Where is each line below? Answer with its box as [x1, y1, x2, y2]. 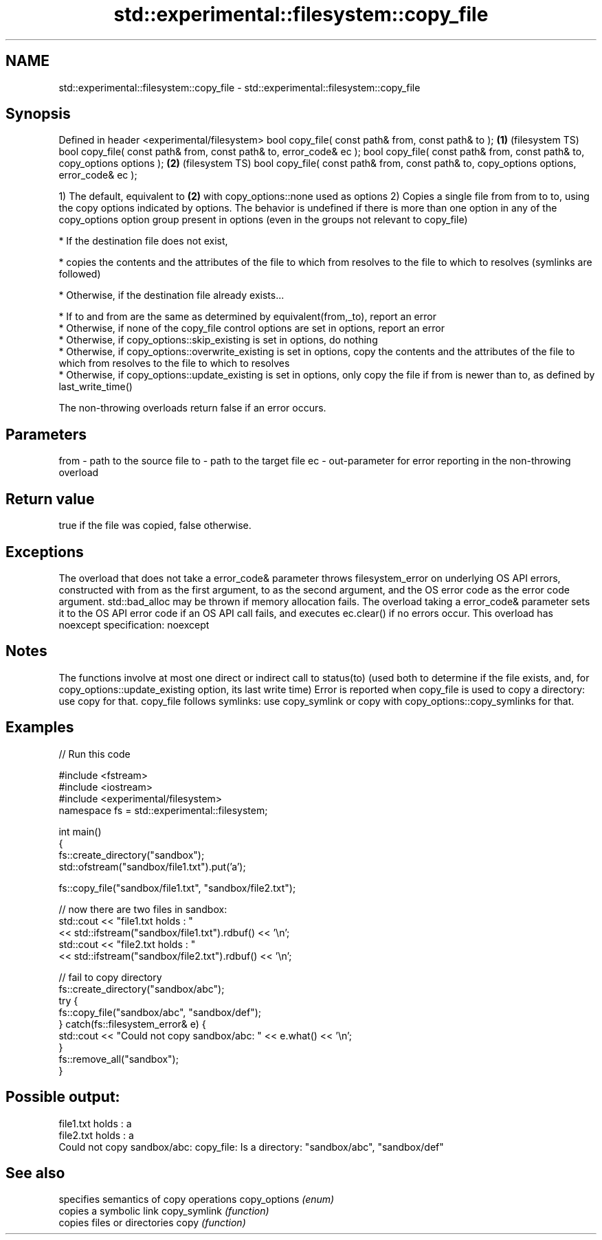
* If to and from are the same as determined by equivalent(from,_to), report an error [58, 311, 436, 323]
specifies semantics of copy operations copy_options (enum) [58, 1193, 335, 1206]
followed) [58, 268, 101, 280]
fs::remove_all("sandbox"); [58, 1052, 179, 1065]
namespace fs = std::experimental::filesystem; [58, 804, 268, 816]
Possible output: [5, 1088, 120, 1106]
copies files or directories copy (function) [58, 1217, 246, 1229]
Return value [5, 490, 95, 508]
